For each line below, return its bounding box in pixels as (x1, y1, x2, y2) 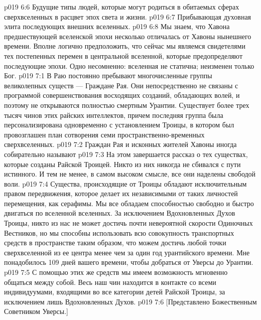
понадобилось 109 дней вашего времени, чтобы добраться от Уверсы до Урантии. (4, 257, 253, 267)
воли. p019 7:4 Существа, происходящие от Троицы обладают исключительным (4, 178, 247, 189)
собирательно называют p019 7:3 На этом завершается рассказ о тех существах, (4, 148, 248, 159)
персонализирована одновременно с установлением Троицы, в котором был (4, 119, 234, 130)
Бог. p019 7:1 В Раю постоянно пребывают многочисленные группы (4, 70, 212, 81)
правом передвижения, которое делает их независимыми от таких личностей (4, 188, 238, 199)
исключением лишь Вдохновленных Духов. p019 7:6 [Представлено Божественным (4, 296, 257, 306)
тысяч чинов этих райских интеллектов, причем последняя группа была (4, 109, 223, 120)
